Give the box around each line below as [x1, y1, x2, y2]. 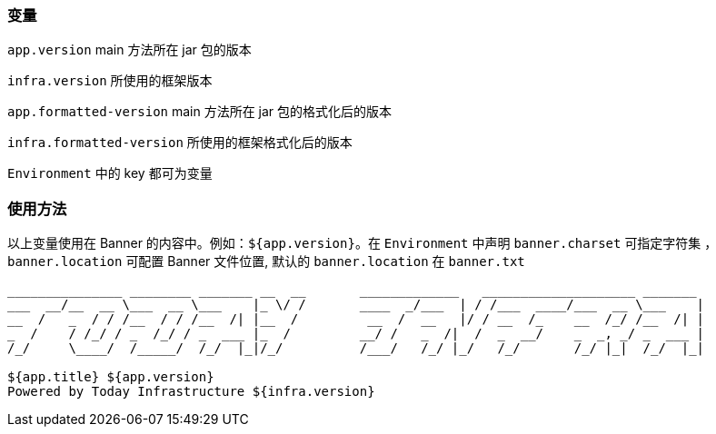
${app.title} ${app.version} [7, 370, 214, 385]
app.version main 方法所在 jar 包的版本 [7, 42, 252, 58]
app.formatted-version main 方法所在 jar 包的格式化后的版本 [7, 104, 393, 120]
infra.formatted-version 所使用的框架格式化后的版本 [7, 134, 353, 151]
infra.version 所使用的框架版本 [7, 73, 213, 89]
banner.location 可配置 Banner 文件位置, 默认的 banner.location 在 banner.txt [7, 253, 525, 270]
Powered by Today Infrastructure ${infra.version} [7, 384, 375, 399]
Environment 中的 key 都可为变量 [7, 165, 213, 182]
